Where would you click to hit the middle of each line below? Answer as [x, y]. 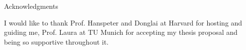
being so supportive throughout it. [56, 41]
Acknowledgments [31, 6]
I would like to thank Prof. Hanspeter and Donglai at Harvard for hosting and [123, 22]
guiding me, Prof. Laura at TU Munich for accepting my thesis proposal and [121, 32]
